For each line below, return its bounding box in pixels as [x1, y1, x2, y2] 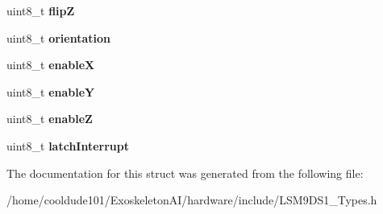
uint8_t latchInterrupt [6, 137, 129, 154]
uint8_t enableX [6, 56, 95, 73]
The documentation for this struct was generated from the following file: [6, 164, 364, 181]
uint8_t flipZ [6, 2, 75, 19]
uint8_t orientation [6, 29, 110, 46]
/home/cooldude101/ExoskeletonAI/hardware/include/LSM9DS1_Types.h [6, 191, 377, 208]
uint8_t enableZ [6, 110, 93, 127]
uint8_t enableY [6, 83, 95, 100]
